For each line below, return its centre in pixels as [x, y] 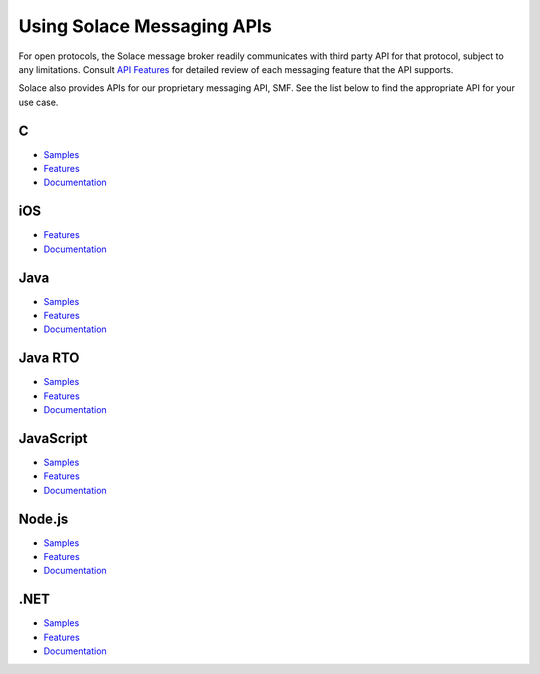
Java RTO [49, 358]
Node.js [43, 518]
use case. [38, 102]
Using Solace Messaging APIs [145, 26]
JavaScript [53, 438]
